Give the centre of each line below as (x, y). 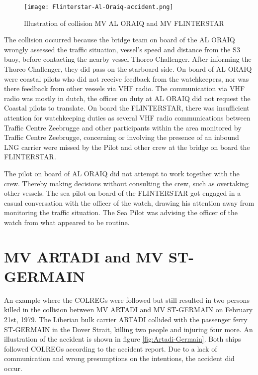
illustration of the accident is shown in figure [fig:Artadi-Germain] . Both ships (123, 339)
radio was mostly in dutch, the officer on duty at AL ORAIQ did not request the (127, 98)
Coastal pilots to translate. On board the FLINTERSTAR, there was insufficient (127, 108)
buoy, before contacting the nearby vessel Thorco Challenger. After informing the (128, 59)
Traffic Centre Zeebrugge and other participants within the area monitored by (123, 127)
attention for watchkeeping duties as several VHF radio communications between (127, 118)
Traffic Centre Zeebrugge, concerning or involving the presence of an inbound (122, 137)
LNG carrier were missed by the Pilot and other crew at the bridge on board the (127, 147)
